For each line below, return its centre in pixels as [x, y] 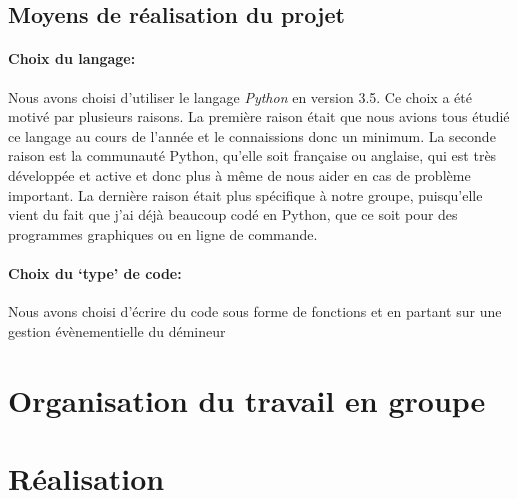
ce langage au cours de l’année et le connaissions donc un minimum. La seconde [252, 135]
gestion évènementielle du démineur [117, 330]
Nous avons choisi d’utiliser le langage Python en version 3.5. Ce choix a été [240, 96]
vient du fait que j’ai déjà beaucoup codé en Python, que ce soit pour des [233, 214]
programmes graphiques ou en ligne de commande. [163, 233]
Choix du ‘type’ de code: [95, 272]
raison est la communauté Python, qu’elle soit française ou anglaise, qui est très [252, 155]
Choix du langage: [72, 58]
